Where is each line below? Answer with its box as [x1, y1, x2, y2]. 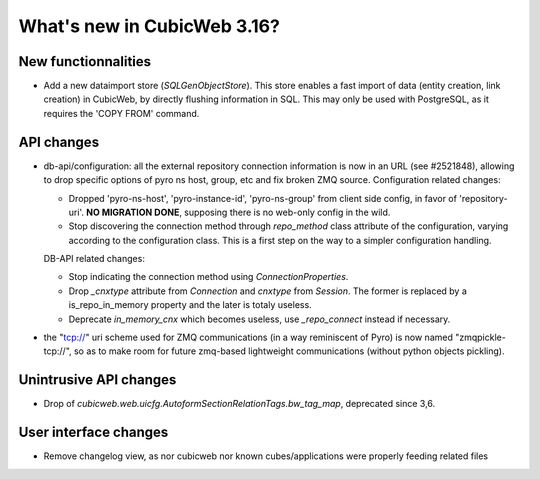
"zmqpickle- [455, 331, 507, 344]
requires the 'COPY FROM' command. [43, 107, 200, 119]
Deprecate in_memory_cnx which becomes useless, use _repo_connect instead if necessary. [68, 313, 451, 325]
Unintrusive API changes [18, 371, 177, 389]
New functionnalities [18, 53, 152, 70]
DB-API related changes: [43, 253, 145, 265]
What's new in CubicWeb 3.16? [18, 15, 280, 37]
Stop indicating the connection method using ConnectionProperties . [68, 271, 349, 283]
